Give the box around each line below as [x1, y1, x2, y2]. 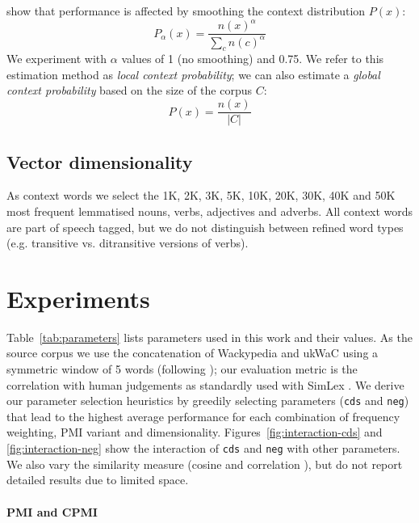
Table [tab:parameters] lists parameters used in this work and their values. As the [6, 328, 413, 345]
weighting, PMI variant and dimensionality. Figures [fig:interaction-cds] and [6, 424, 383, 441]
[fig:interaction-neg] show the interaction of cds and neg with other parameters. [6, 440, 400, 457]
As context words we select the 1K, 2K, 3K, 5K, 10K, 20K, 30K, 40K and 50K [6, 187, 396, 204]
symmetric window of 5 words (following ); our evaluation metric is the [6, 361, 358, 377]
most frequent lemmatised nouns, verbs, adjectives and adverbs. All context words [6, 202, 413, 219]
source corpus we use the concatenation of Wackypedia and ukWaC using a [6, 344, 379, 361]
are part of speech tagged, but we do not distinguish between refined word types [6, 218, 404, 235]
